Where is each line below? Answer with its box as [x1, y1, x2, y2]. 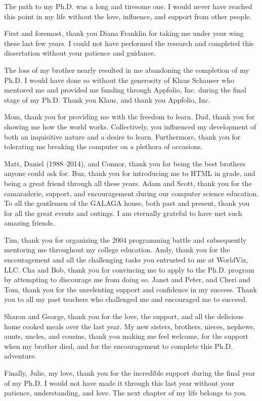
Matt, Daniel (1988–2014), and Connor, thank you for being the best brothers [4, 158, 246, 168]
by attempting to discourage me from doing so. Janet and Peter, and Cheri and [4, 274, 250, 285]
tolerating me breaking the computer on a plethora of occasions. [4, 141, 203, 152]
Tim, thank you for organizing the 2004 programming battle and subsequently [4, 234, 247, 245]
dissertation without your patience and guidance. [4, 48, 156, 58]
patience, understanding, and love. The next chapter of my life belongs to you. [4, 387, 247, 398]
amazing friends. [4, 217, 55, 228]
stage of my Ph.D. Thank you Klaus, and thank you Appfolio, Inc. [4, 94, 210, 105]
